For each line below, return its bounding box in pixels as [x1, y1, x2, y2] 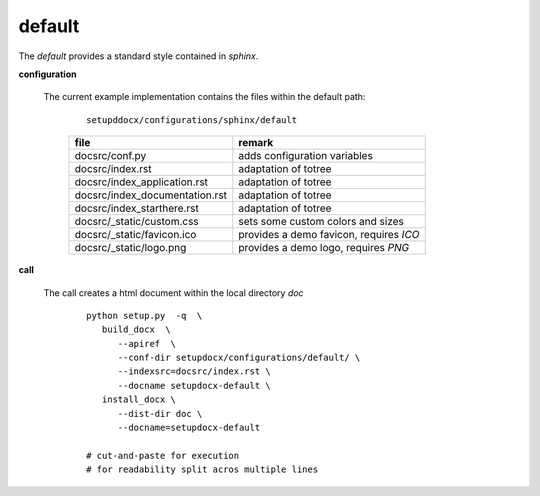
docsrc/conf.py [74, 149, 147, 163]
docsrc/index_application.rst [74, 175, 209, 189]
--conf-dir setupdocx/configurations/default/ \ [117, 352, 361, 364]
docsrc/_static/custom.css [74, 215, 199, 229]
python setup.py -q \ [86, 310, 203, 321]
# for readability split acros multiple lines [86, 464, 319, 475]
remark [238, 136, 274, 150]
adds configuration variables [238, 149, 374, 163]
